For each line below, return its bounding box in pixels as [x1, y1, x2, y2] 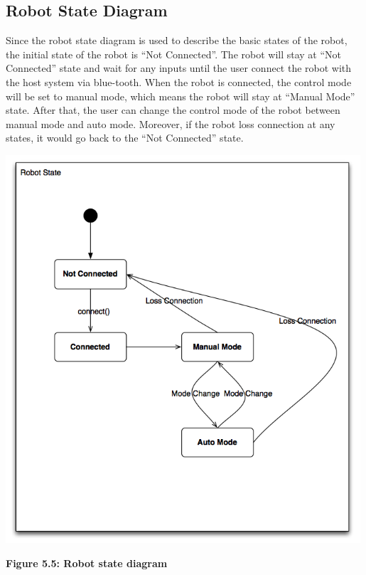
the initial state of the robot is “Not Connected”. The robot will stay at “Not [6, 46, 342, 61]
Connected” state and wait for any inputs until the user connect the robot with [6, 60, 352, 75]
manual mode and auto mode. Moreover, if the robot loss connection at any [6, 116, 335, 131]
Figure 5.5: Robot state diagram [6, 555, 168, 570]
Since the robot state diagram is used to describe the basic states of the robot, [6, 33, 348, 48]
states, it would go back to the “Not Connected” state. [6, 130, 244, 145]
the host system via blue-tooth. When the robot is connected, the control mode [6, 74, 352, 89]
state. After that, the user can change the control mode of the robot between [6, 102, 340, 117]
